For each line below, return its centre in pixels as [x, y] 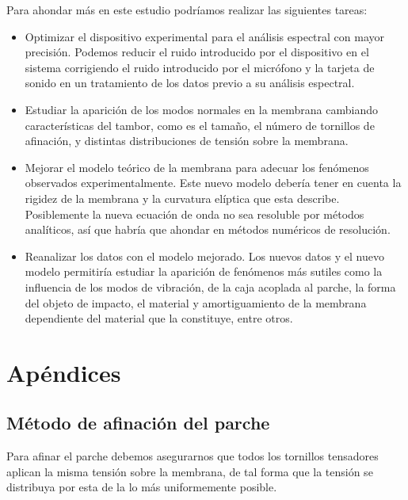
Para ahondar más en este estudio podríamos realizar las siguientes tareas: [187, 10]
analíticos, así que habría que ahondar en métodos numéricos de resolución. [208, 229]
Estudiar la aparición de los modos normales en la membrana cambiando [201, 109]
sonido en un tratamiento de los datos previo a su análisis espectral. [190, 83]
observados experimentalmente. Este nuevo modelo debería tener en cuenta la [213, 183]
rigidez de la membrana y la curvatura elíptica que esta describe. [182, 198]
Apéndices [64, 372]
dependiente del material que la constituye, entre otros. [159, 318]
